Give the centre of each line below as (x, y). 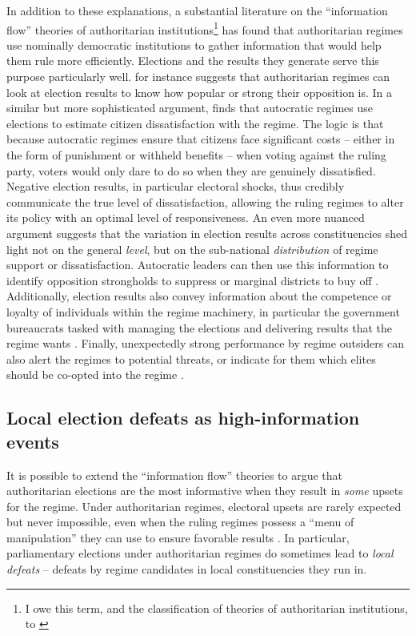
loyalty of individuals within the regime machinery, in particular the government (203, 311)
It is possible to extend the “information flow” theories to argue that (175, 475)
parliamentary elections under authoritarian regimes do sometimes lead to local (200, 553)
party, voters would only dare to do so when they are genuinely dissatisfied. (191, 170)
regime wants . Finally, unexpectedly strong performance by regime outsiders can (205, 343)
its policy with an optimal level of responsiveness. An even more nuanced (186, 217)
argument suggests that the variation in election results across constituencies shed (207, 233)
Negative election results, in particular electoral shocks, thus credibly (176, 186)
